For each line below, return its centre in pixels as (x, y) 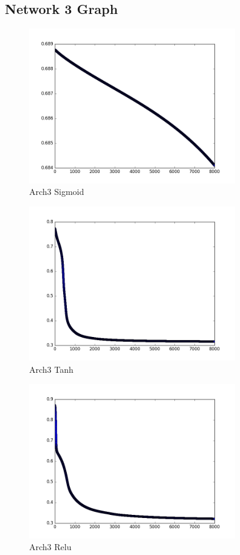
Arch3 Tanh (51, 369)
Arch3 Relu (50, 547)
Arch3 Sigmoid (57, 192)
